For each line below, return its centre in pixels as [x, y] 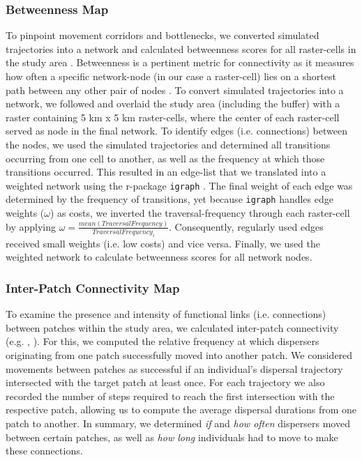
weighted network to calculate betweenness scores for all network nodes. [159, 257]
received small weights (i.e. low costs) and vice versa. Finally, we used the [163, 243]
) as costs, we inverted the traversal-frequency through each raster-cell [200, 213]
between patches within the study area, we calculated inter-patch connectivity [172, 327]
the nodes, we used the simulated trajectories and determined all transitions [168, 144]
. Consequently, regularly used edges [246, 226]
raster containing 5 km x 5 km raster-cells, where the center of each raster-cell [173, 117]
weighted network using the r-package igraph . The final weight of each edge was [179, 185]
